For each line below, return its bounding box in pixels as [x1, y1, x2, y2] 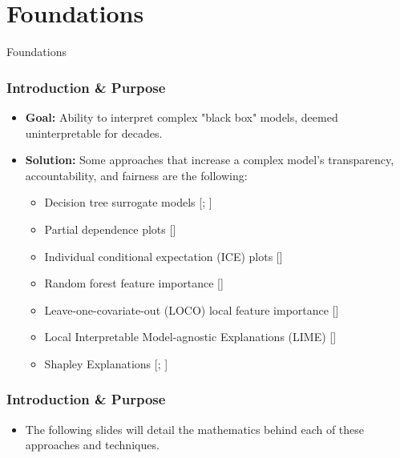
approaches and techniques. [25, 436, 160, 453]
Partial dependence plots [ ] [44, 220, 176, 237]
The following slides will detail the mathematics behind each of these [25, 420, 365, 437]
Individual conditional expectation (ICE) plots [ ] [44, 247, 283, 264]
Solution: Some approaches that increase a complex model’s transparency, [25, 151, 394, 168]
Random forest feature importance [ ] [44, 275, 224, 291]
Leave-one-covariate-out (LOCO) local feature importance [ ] [44, 301, 339, 318]
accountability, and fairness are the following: [25, 167, 248, 183]
